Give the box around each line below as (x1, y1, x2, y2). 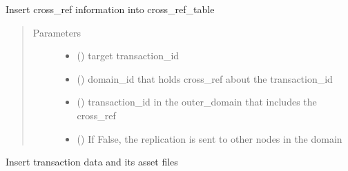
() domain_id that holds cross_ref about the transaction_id (77, 71, 333, 85)
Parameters (32, 25, 81, 39)
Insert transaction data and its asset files (6, 154, 178, 169)
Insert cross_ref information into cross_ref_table (6, 2, 215, 16)
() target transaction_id (77, 48, 180, 63)
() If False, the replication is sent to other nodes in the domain (77, 131, 342, 145)
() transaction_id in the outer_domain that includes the (77, 94, 317, 109)
